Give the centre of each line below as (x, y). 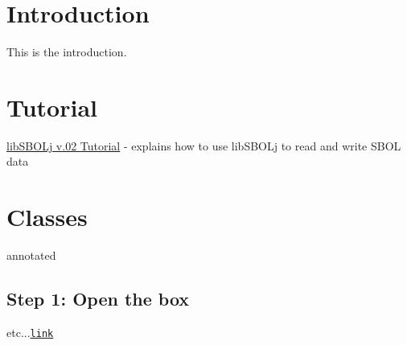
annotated (31, 255)
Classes (47, 217)
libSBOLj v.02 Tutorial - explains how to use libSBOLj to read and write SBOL (204, 145)
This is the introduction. (67, 52)
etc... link (30, 332)
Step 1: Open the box (98, 299)
